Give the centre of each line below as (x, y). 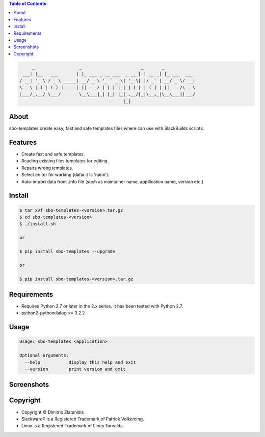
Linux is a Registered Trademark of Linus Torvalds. (73, 426)
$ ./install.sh (38, 224)
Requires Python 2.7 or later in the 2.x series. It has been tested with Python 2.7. (102, 306)
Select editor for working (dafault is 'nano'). (66, 175)
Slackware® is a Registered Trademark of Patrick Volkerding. (83, 419)
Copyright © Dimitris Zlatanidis (53, 412)
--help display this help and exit (80, 362)
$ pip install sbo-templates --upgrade (67, 251)
